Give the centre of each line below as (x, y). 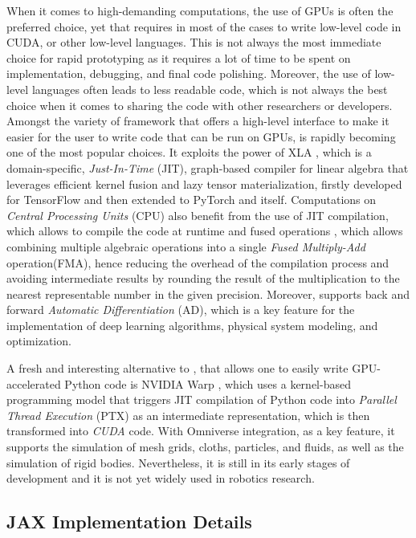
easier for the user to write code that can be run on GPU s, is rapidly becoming (201, 136)
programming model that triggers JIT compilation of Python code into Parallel (202, 399)
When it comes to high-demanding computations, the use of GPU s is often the (200, 10)
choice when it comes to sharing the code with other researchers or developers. (200, 105)
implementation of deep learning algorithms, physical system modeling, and (192, 325)
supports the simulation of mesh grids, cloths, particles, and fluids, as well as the (205, 447)
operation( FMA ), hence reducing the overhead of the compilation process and (198, 262)
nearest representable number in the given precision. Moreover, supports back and (208, 293)
